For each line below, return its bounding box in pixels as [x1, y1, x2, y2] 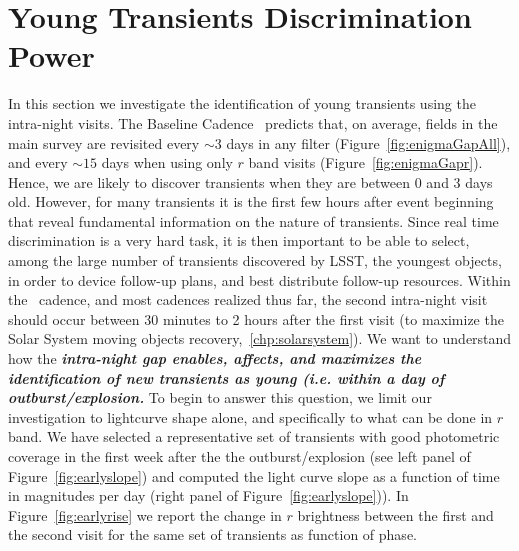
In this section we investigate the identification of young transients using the [8, 93, 476, 114]
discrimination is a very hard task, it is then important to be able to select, [8, 230, 470, 251]
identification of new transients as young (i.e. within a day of [8, 367, 445, 388]
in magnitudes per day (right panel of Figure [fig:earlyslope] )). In [8, 485, 409, 506]
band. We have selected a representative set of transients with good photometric [8, 426, 500, 447]
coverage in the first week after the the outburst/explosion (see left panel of [8, 446, 471, 466]
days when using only [101, 152, 233, 173]
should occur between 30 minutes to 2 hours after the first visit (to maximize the [8, 308, 504, 329]
